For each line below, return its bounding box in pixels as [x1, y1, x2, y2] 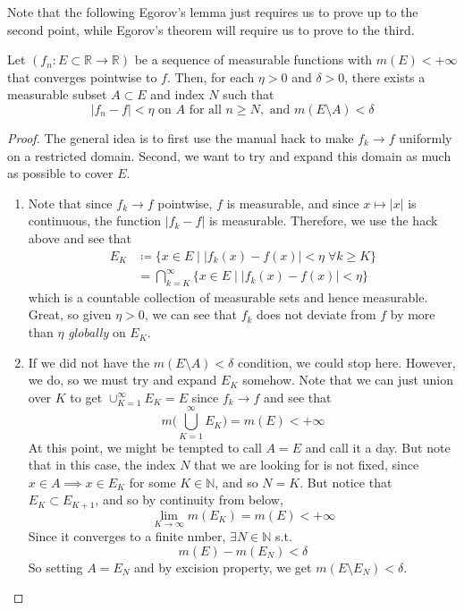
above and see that [28, 228, 131, 247]
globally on [68, 323, 126, 342]
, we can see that [144, 305, 237, 324]
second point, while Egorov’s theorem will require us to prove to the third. [7, 20, 415, 38]
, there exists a [344, 67, 426, 86]
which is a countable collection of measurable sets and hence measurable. [28, 287, 428, 306]
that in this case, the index [28, 455, 176, 474]
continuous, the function [28, 211, 162, 230]
